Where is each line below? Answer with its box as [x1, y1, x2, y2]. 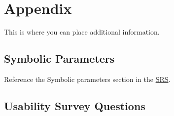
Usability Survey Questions [4, 98, 145, 113]
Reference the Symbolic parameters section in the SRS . [4, 74, 171, 84]
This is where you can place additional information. [4, 27, 160, 37]
